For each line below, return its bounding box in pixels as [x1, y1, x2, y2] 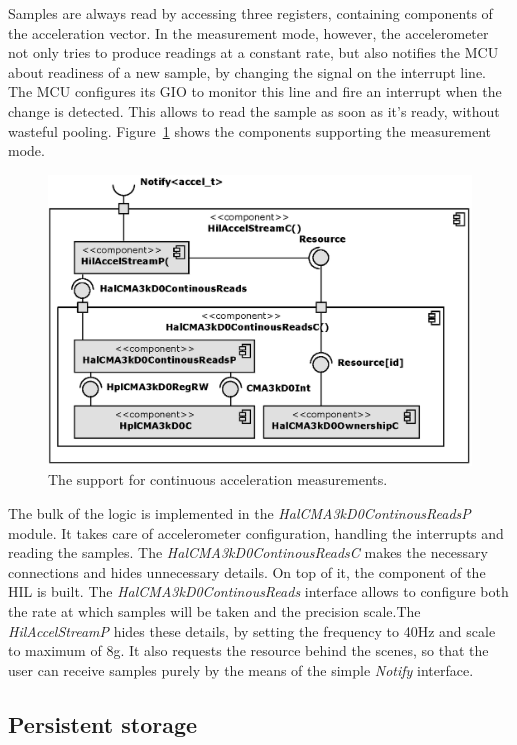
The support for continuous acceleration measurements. [48, 469, 388, 490]
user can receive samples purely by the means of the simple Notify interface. [8, 659, 474, 680]
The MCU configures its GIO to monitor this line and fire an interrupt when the [8, 81, 502, 102]
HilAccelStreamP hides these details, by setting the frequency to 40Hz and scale [8, 620, 496, 641]
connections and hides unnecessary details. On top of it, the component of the [8, 561, 486, 582]
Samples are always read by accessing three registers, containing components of [8, 3, 493, 23]
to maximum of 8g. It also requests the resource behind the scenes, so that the [8, 640, 489, 661]
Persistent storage [8, 708, 198, 739]
